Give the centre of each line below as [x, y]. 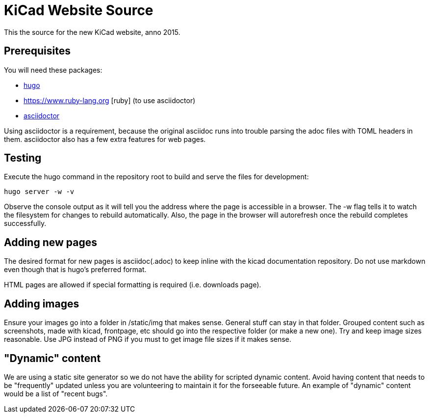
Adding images [42, 304]
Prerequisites [37, 51]
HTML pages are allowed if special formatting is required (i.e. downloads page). [133, 285]
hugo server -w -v [39, 192]
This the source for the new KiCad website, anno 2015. [92, 32]
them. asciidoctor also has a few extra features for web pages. [105, 139]
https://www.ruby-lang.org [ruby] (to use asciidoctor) [110, 100]
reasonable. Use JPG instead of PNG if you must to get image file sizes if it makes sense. [148, 339]
